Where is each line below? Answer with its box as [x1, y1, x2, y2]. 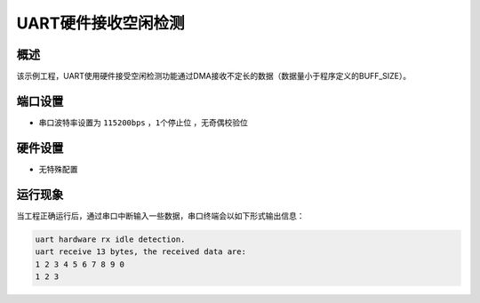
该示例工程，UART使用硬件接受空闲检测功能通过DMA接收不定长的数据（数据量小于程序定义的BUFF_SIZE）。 [16, 71, 412, 82]
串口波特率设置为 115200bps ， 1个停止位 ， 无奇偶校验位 [38, 116, 249, 128]
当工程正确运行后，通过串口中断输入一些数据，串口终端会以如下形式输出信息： [16, 210, 305, 221]
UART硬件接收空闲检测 [16, 13, 185, 33]
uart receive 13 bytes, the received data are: [35, 247, 246, 257]
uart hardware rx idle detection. [35, 234, 186, 244]
